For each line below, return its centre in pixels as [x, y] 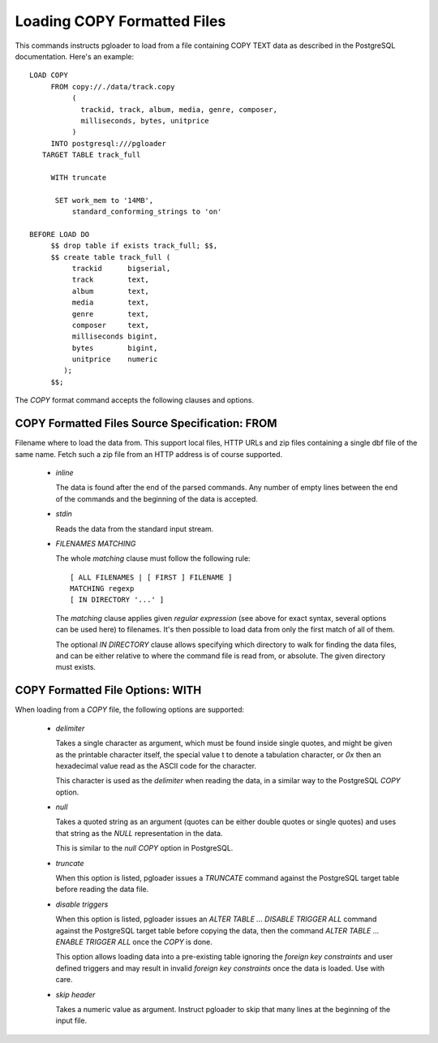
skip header [75, 994]
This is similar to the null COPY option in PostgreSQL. [144, 848]
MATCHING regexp [102, 589]
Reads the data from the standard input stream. [135, 528]
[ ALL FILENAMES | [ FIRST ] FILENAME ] [151, 577]
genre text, [111, 314]
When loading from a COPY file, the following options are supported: [130, 709]
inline [64, 472]
